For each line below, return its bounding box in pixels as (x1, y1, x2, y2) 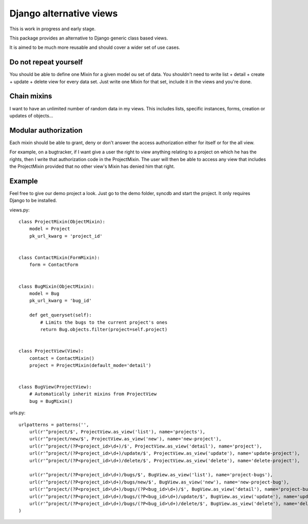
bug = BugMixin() (29, 398, 73, 404)
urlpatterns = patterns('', (18, 421, 89, 428)
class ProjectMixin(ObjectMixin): (18, 219, 105, 225)
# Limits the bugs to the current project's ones (40, 319, 168, 325)
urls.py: (9, 410, 26, 416)
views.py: (9, 207, 30, 213)
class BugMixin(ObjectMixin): (18, 283, 95, 289)
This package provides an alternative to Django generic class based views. (9, 35, 168, 41)
